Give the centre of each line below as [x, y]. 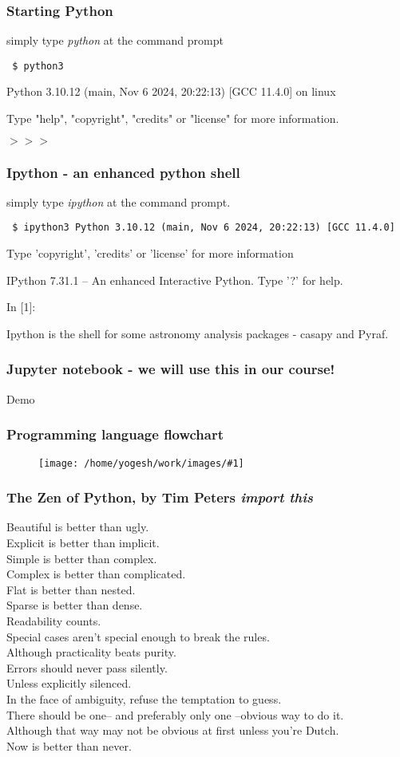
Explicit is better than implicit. [83, 542]
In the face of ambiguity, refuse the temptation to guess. [144, 698]
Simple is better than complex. [82, 558]
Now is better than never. [69, 745]
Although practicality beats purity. [91, 652]
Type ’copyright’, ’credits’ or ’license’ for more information [150, 253]
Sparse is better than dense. [75, 605]
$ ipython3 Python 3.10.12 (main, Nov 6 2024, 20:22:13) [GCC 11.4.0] [204, 228]
